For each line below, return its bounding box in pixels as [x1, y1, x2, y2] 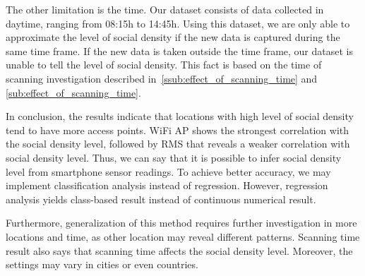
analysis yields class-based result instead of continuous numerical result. [6, 191, 316, 206]
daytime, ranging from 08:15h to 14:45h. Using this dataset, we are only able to [6, 16, 350, 30]
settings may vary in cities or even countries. [6, 257, 198, 272]
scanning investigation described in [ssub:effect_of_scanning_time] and [6, 71, 318, 85]
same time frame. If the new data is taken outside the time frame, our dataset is [6, 43, 353, 58]
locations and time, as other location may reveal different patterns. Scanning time [6, 229, 360, 244]
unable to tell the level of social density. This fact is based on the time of [6, 57, 322, 72]
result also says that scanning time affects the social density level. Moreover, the [6, 243, 353, 258]
